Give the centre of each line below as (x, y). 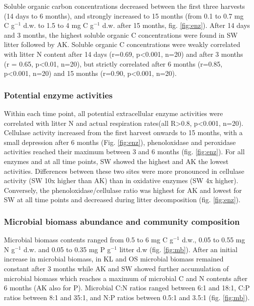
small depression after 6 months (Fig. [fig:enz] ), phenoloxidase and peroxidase (120, 142)
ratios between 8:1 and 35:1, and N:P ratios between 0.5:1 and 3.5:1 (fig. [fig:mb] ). (127, 297)
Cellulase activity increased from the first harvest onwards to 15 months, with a (123, 132)
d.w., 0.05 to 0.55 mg (213, 240)
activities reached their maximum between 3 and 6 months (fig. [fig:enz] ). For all (124, 152)
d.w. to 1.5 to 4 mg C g (58, 25)
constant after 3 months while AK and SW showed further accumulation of (116, 268)
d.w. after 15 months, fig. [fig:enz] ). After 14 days (176, 25)
